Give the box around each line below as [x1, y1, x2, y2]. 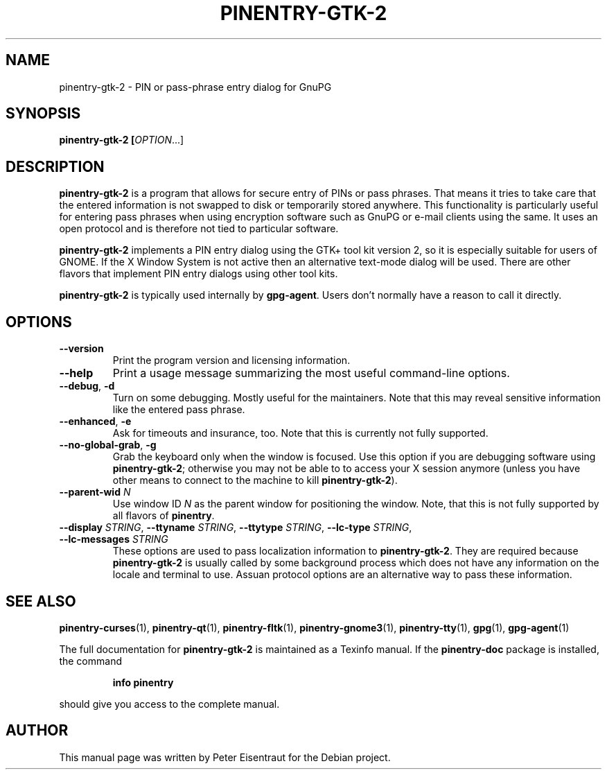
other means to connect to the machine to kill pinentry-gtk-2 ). [112, 474, 398, 487]
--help [59, 366, 94, 381]
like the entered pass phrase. [112, 403, 245, 416]
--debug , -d [59, 380, 115, 392]
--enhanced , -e [59, 415, 132, 428]
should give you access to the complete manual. [59, 697, 280, 710]
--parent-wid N [59, 486, 131, 498]
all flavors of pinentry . [112, 510, 215, 522]
